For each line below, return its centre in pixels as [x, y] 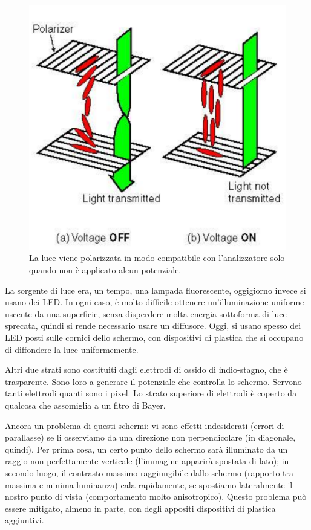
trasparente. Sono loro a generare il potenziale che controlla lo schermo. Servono [153, 381]
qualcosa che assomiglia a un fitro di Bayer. [85, 405]
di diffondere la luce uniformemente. [72, 349]
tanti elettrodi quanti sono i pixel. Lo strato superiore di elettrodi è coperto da [151, 393]
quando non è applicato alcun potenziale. [105, 270]
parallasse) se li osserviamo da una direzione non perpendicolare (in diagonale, [150, 437]
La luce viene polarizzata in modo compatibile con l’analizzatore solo [157, 258]
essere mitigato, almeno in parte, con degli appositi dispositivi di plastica [140, 508]
